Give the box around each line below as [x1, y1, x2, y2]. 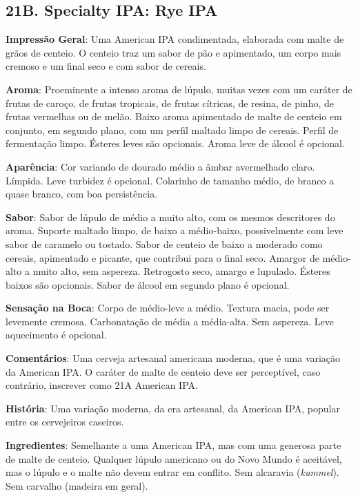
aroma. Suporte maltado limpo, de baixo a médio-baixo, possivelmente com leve [6, 223, 344, 238]
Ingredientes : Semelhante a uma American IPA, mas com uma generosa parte [6, 438, 341, 452]
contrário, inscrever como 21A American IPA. [6, 378, 198, 392]
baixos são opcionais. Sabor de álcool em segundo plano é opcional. [6, 277, 290, 291]
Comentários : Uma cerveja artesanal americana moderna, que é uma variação [6, 351, 341, 365]
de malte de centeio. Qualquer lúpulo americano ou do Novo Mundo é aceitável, [6, 451, 342, 466]
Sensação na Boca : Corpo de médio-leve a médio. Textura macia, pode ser [6, 300, 330, 315]
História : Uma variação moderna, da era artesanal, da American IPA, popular [6, 401, 340, 415]
